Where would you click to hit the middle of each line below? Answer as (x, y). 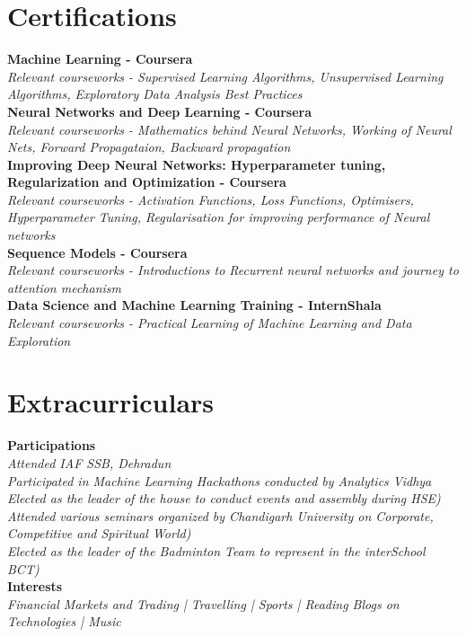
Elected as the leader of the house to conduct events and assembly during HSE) (224, 498)
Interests (35, 586)
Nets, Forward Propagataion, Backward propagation (149, 147)
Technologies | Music (64, 621)
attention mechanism (65, 287)
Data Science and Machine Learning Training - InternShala (194, 305)
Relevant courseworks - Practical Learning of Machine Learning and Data (210, 323)
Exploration (39, 340)
